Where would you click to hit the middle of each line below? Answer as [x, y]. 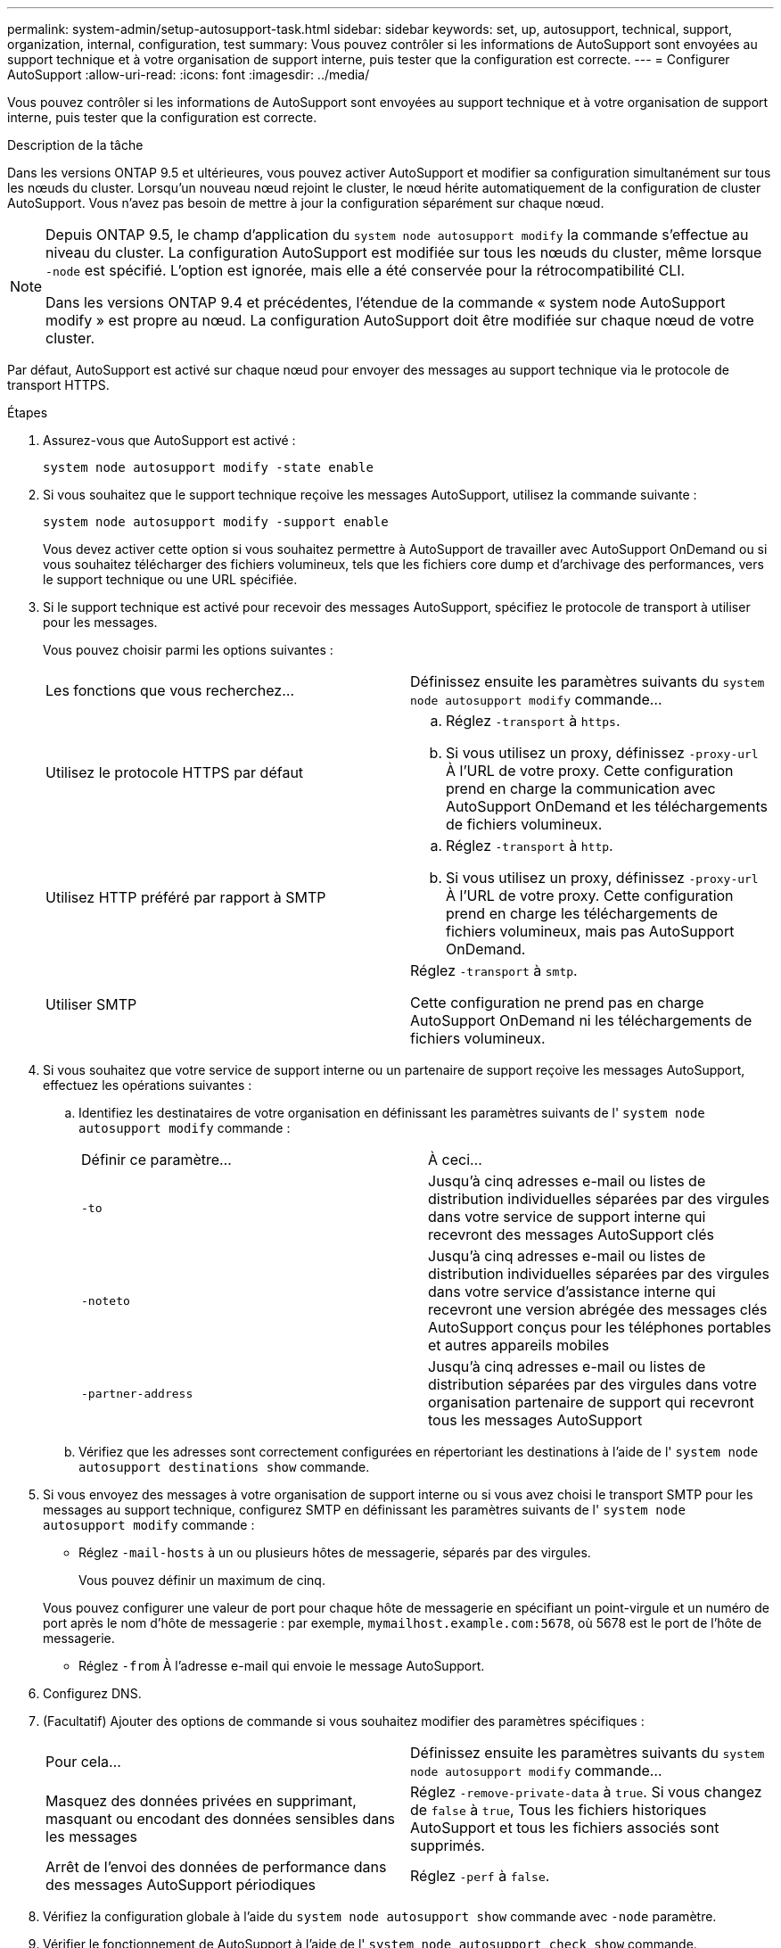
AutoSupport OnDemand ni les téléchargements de [581, 1020]
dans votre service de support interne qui [567, 1217]
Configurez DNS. [92, 1693]
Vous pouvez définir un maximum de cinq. [202, 1580]
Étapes [28, 413]
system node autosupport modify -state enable [208, 467]
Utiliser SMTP [91, 1004]
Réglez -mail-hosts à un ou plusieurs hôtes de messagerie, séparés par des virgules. [335, 1552]
